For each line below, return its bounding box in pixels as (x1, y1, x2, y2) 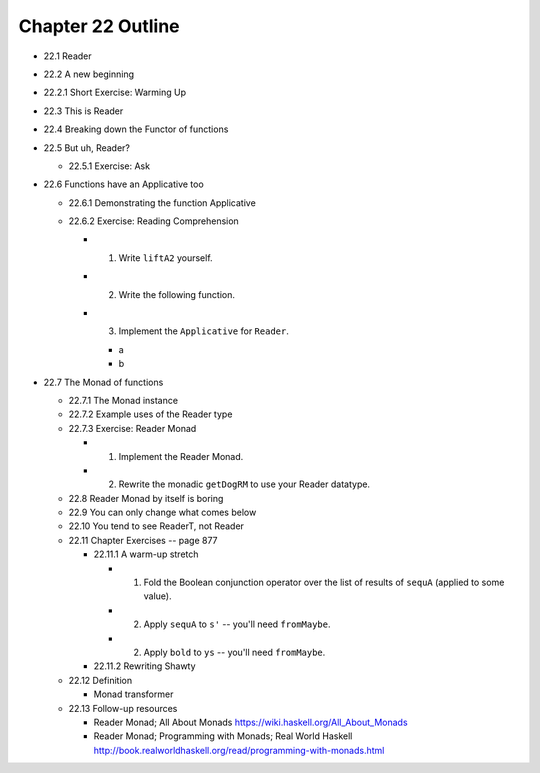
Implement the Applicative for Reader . (118, 325, 289, 337)
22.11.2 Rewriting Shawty (93, 660, 196, 672)
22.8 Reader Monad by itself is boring (68, 492, 224, 504)
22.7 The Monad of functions (43, 376, 164, 388)
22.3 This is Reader (43, 105, 124, 117)
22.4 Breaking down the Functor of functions (43, 123, 229, 135)
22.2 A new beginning (43, 68, 135, 80)
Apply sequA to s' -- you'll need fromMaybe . (143, 618, 331, 630)
